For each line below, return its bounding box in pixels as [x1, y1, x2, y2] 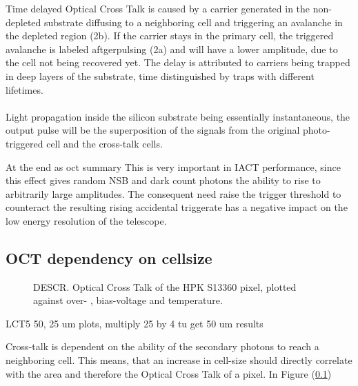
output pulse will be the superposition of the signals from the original [6, 123, 300, 137]
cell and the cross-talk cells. [46, 136, 163, 150]
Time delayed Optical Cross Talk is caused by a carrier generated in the [6, 1, 310, 15]
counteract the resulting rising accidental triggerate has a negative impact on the [6, 200, 348, 214]
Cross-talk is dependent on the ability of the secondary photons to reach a [6, 339, 319, 354]
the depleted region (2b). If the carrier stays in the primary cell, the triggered [6, 28, 334, 43]
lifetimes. [6, 82, 43, 96]
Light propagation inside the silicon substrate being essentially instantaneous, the [6, 109, 350, 123]
